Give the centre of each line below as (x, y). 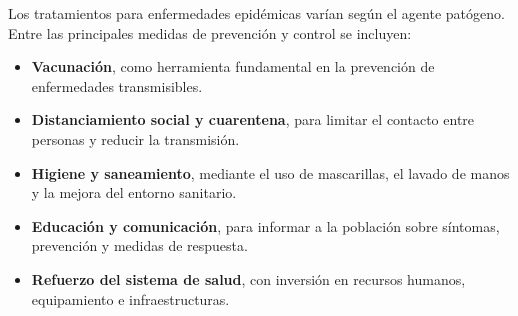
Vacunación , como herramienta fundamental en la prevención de (233, 66)
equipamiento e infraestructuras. (130, 298)
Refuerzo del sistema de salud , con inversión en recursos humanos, (248, 278)
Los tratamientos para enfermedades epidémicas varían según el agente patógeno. (256, 13)
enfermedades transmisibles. (117, 85)
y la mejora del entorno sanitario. (134, 192)
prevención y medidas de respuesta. (139, 245)
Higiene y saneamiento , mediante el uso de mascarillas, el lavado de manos (270, 172)
